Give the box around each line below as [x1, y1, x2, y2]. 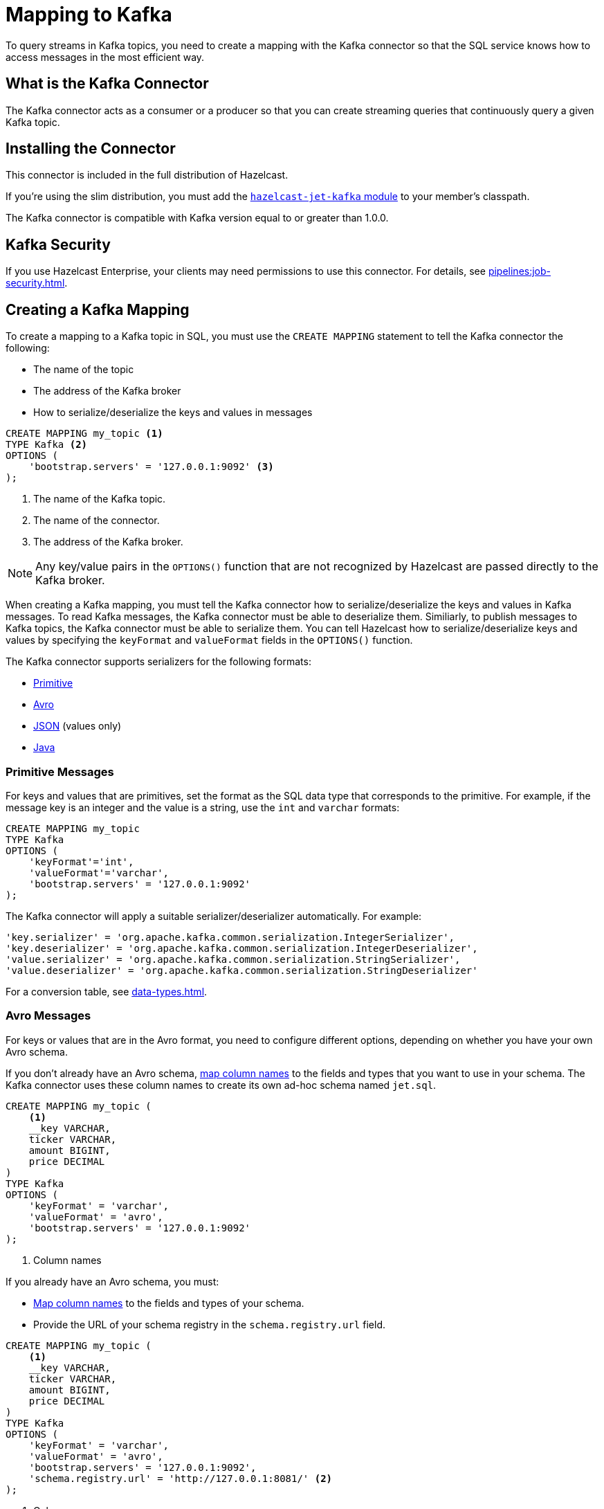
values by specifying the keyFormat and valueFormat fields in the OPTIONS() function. [6, 634, 413, 647]
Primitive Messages [6, 764, 114, 779]
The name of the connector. [33, 514, 160, 527]
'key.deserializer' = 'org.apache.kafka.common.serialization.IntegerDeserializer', [6, 942, 478, 954]
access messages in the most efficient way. [6, 51, 205, 63]
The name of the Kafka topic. [33, 493, 166, 505]
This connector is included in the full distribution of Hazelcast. [6, 169, 289, 181]
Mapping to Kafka [6, 3, 172, 26]
